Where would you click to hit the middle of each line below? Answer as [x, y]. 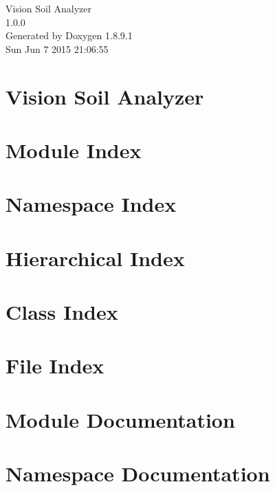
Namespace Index [91, 204]
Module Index [74, 150]
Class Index [62, 312]
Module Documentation [120, 419]
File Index [55, 365]
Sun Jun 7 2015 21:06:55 [57, 48]
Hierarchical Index [95, 258]
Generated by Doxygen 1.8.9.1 [69, 35]
